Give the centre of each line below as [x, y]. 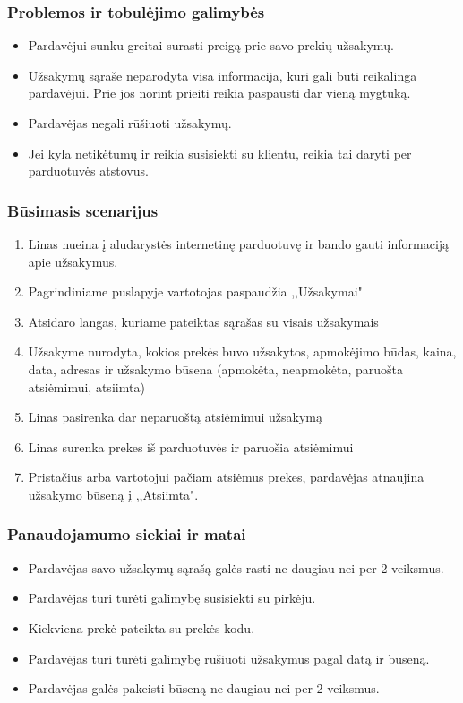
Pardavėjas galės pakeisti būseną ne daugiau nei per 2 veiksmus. [204, 688]
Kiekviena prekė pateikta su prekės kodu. [141, 627]
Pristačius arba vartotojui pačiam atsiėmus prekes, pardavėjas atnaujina [226, 477]
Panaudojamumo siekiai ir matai [127, 534]
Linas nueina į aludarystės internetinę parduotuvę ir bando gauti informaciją [239, 244]
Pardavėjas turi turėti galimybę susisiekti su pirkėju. [172, 598]
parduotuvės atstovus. [88, 171]
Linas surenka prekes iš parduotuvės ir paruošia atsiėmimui [191, 446]
